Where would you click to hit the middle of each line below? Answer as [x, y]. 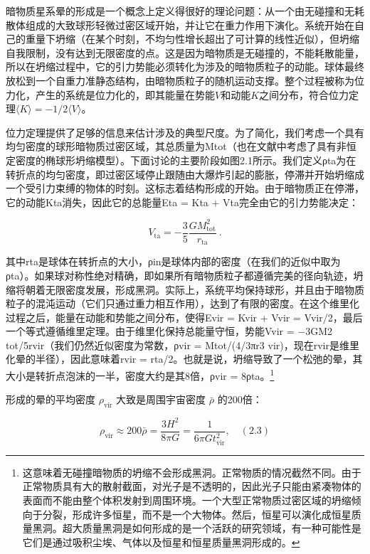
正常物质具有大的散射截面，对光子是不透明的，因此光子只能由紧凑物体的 [192, 486]
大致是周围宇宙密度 [161, 399]
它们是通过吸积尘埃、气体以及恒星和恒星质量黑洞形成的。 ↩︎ [161, 542]
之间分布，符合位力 [304, 94]
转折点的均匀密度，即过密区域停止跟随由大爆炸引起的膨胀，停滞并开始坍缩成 [185, 174]
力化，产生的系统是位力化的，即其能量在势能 [110, 94]
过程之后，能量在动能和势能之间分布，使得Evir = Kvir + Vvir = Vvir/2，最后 [184, 317]
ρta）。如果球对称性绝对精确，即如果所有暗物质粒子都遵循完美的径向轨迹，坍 [185, 275]
